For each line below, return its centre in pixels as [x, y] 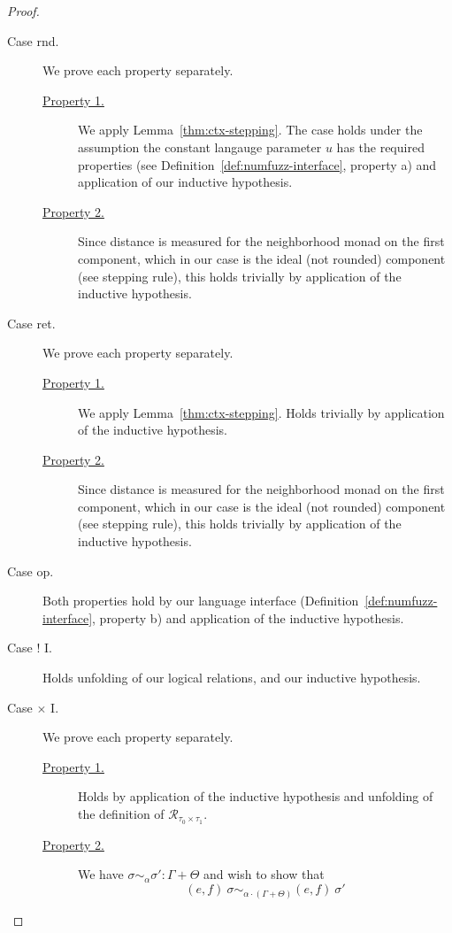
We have [101, 874]
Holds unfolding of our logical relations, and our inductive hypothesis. [232, 678]
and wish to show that [264, 874]
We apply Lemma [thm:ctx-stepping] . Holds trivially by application [261, 412]
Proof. [23, 11]
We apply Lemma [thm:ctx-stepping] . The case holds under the [250, 130]
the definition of [121, 813]
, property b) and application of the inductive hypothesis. [248, 617]
